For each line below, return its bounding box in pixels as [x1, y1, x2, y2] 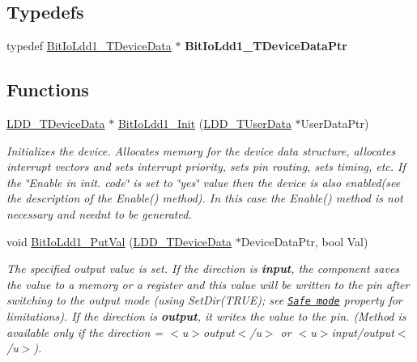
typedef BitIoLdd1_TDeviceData [6, 37, 172, 54]
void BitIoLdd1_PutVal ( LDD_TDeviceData [6, 232, 232, 249]
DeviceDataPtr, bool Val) [240, 232, 368, 249]
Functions [6, 77, 89, 102]
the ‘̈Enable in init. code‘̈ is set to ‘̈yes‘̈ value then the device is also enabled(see [6, 173, 401, 190]
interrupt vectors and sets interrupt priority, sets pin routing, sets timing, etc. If [6, 158, 406, 175]
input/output [331, 323, 394, 340]
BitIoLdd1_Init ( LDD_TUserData [117, 115, 291, 131]
